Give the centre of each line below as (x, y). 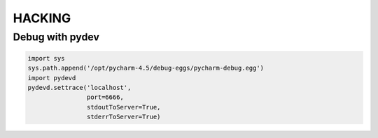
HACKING (42, 18)
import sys (46, 58)
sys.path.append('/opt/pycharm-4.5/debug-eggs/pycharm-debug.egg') (146, 68)
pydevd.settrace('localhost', (79, 87)
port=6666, (105, 97)
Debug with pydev (56, 37)
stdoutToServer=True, (124, 107)
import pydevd (52, 78)
